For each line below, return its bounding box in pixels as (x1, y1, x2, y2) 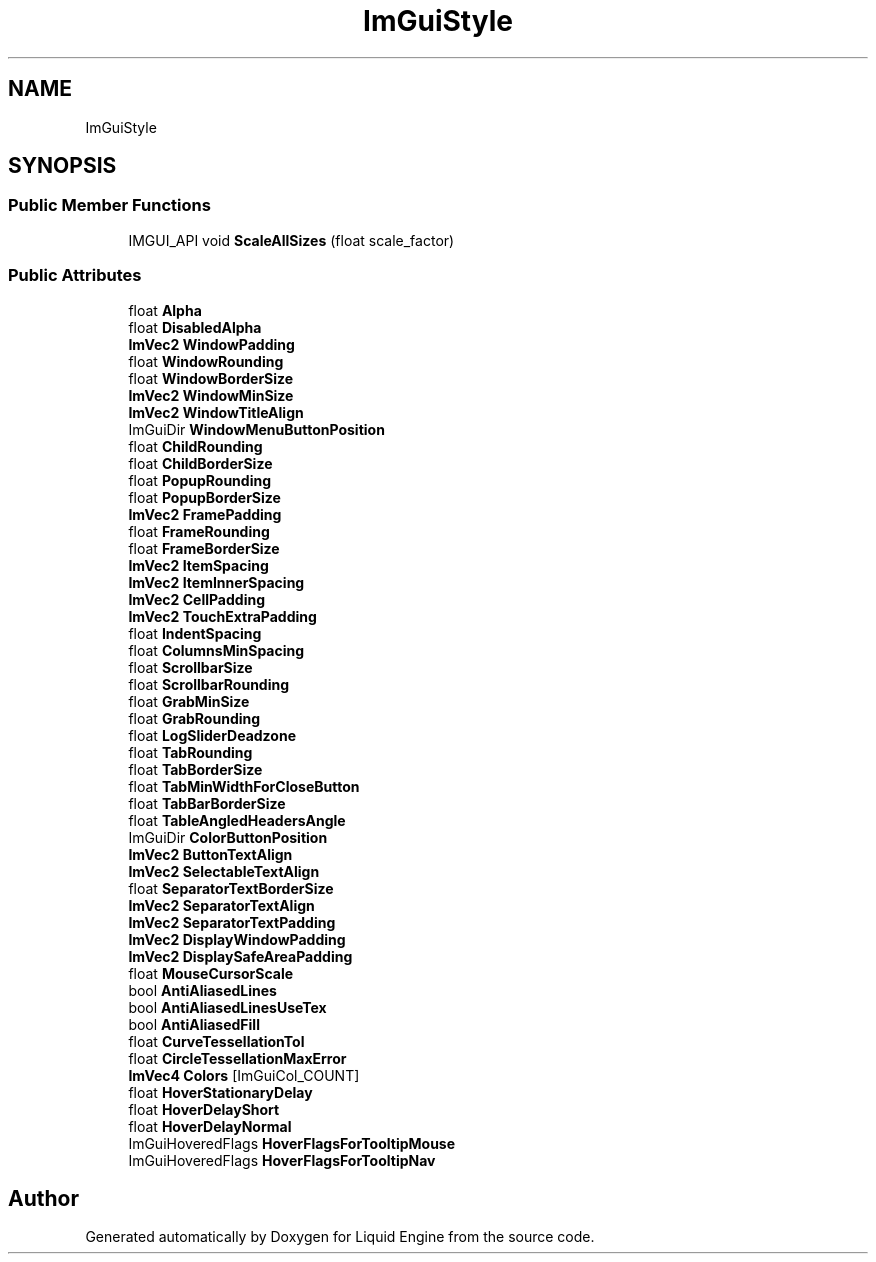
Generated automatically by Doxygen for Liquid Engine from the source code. (85, 1228, 595, 1246)
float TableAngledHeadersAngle (128, 811, 346, 829)
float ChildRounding (128, 437, 263, 455)
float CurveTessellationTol (128, 1032, 305, 1050)
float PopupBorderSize (128, 488, 281, 506)
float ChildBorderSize (128, 454, 273, 472)
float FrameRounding (128, 522, 270, 540)
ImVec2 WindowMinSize (128, 386, 294, 404)
